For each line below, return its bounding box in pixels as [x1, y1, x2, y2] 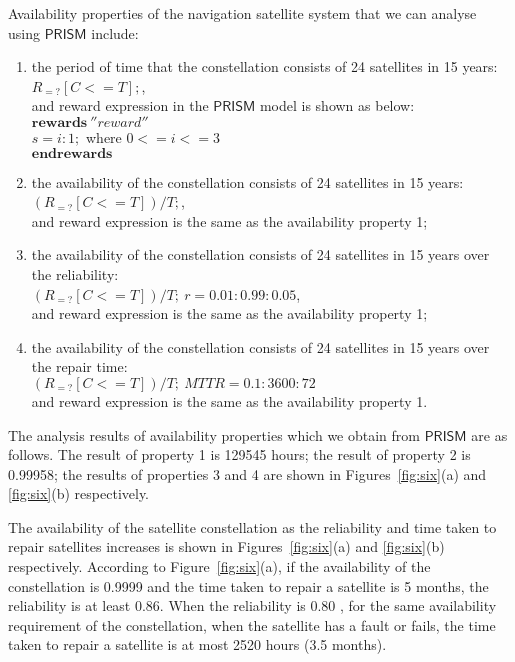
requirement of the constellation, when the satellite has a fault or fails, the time [8, 614, 496, 635]
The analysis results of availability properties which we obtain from [8, 424, 420, 445]
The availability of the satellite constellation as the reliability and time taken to [8, 516, 497, 537]
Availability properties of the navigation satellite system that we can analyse [8, 3, 477, 23]
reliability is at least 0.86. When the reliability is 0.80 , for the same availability [8, 595, 497, 616]
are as [471, 424, 508, 445]
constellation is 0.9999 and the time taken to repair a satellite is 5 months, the [8, 575, 489, 596]
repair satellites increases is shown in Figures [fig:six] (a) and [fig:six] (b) [8, 536, 445, 557]
